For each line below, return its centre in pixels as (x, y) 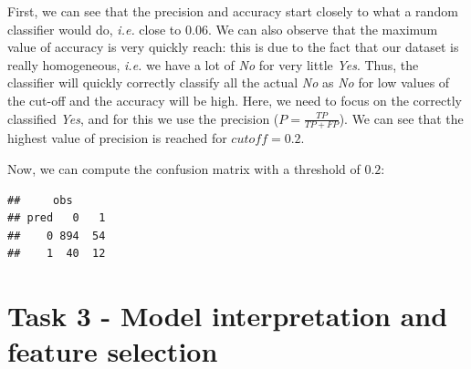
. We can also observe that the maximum (323, 29)
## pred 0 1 (57, 218)
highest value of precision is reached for (117, 138)
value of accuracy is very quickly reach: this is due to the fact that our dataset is (233, 47)
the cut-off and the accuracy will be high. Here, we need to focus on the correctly (235, 100)
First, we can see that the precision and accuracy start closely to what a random (233, 11)
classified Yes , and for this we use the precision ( (143, 118)
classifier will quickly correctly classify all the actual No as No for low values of (229, 82)
